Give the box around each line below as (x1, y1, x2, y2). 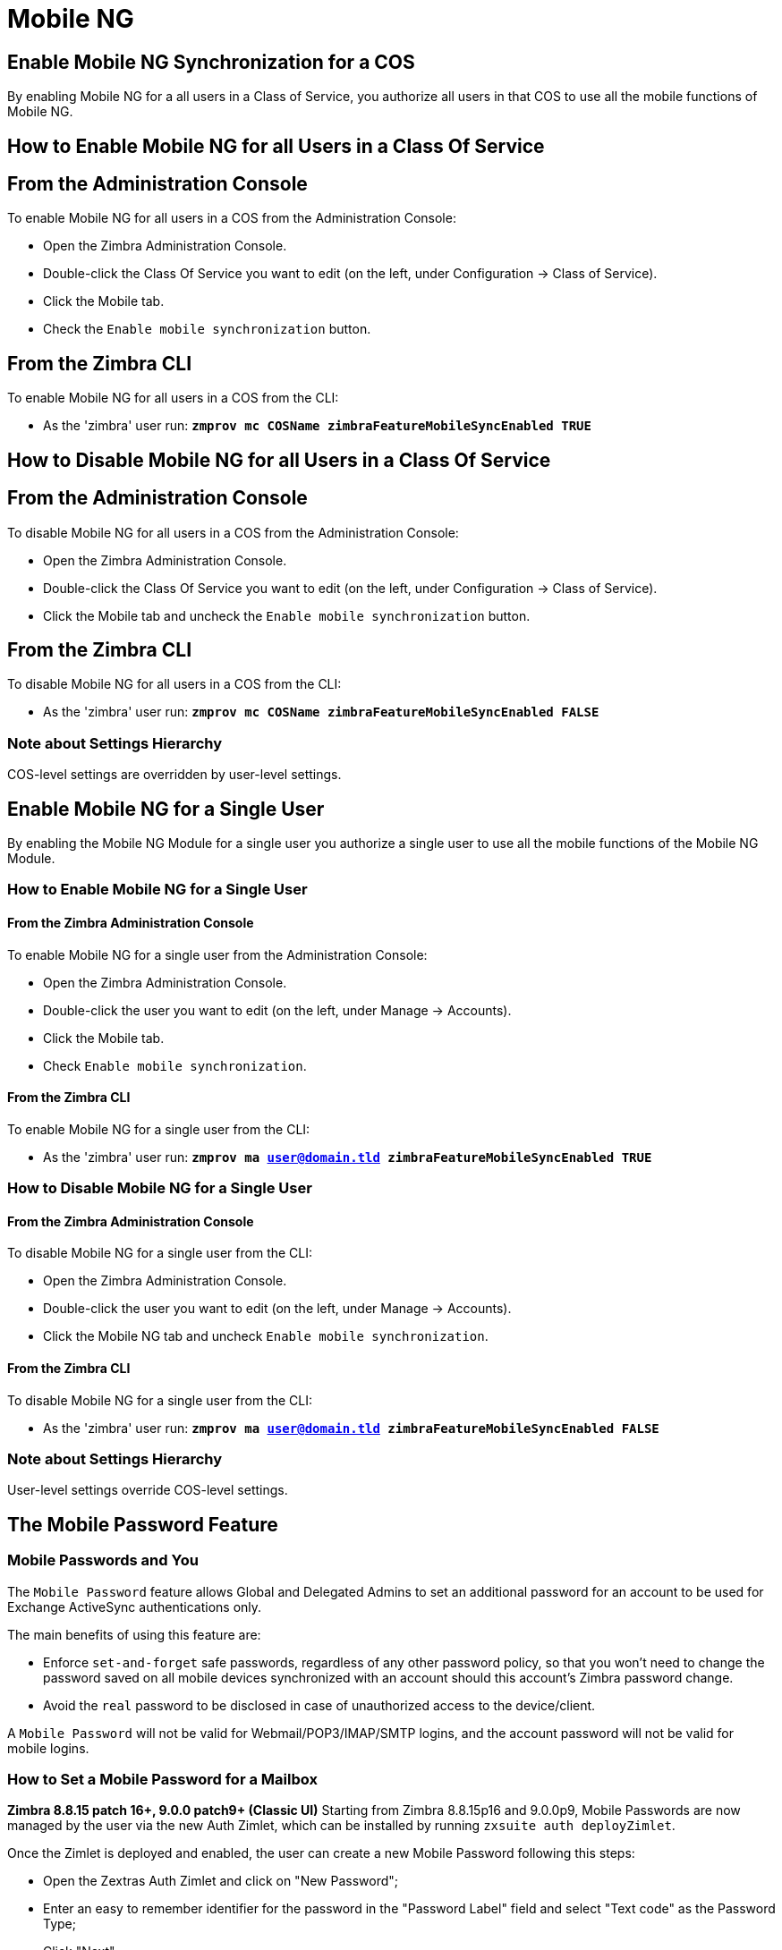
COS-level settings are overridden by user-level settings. (7, 767, 342, 783)
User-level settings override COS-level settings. (7, 1482, 288, 1498)
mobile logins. (7, 1740, 89, 1756)
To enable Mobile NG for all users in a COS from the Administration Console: (7, 210, 456, 226)
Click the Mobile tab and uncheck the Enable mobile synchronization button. (43, 607, 531, 623)
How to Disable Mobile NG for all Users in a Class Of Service (7, 448, 551, 471)
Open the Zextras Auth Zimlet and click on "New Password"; (43, 1873, 399, 1889)
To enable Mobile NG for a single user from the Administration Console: (7, 946, 428, 962)
